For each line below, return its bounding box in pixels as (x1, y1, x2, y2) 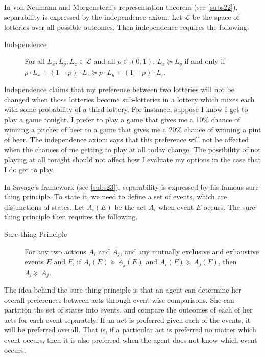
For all (25, 56, 45, 66)
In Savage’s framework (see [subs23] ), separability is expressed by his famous (4, 181, 244, 192)
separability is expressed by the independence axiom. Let (4, 11, 182, 22)
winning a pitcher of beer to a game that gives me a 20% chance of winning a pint (4, 124, 261, 135)
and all (93, 56, 115, 66)
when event (158, 201, 194, 212)
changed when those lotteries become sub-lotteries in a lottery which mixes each (4, 94, 255, 104)
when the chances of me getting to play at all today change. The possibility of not (4, 144, 261, 154)
